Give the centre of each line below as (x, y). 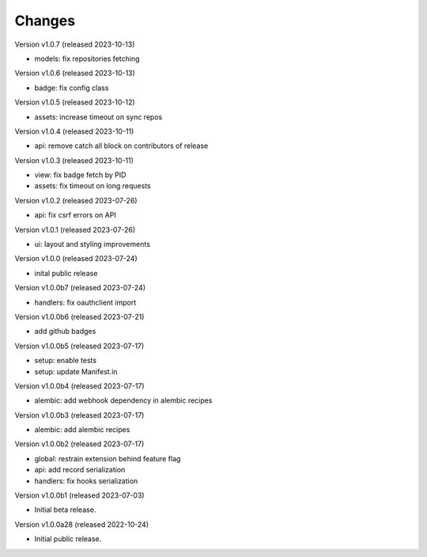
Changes (45, 21)
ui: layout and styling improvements (92, 244)
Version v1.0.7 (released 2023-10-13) (75, 44)
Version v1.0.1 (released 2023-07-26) (75, 229)
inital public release (66, 273)
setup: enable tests (66, 361)
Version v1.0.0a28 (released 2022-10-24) (82, 524)
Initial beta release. (65, 510)
